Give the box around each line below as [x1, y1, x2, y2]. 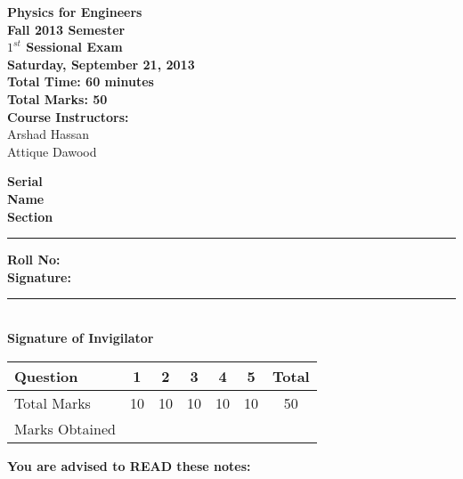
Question [14, 365, 78, 386]
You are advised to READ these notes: [7, 456, 251, 475]
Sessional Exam [26, 37, 123, 56]
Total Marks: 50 [7, 89, 108, 108]
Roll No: [7, 250, 61, 269]
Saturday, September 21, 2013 [7, 54, 195, 73]
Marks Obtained [14, 418, 116, 439]
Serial [7, 172, 43, 191]
